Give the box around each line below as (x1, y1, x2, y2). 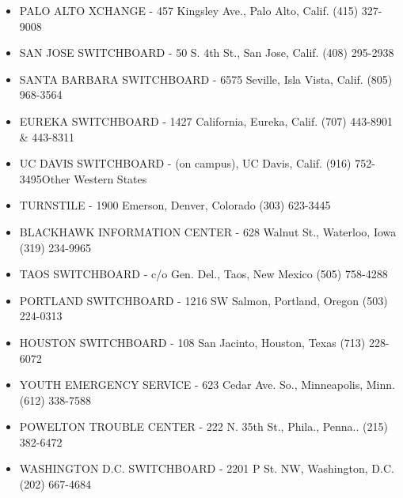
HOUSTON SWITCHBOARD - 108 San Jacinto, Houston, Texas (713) (19, 334, 366, 350)
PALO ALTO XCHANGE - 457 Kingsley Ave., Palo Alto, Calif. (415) (19, 2, 359, 18)
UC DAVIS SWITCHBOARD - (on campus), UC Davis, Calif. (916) (19, 155, 352, 172)
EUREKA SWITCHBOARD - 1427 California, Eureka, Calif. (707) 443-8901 (19, 112, 393, 129)
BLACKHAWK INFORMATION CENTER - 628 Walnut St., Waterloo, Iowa (19, 223, 397, 240)
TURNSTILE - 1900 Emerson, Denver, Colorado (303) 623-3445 (19, 197, 331, 213)
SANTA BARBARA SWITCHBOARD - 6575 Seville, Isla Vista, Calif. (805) (19, 70, 393, 87)
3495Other (19, 170, 70, 187)
